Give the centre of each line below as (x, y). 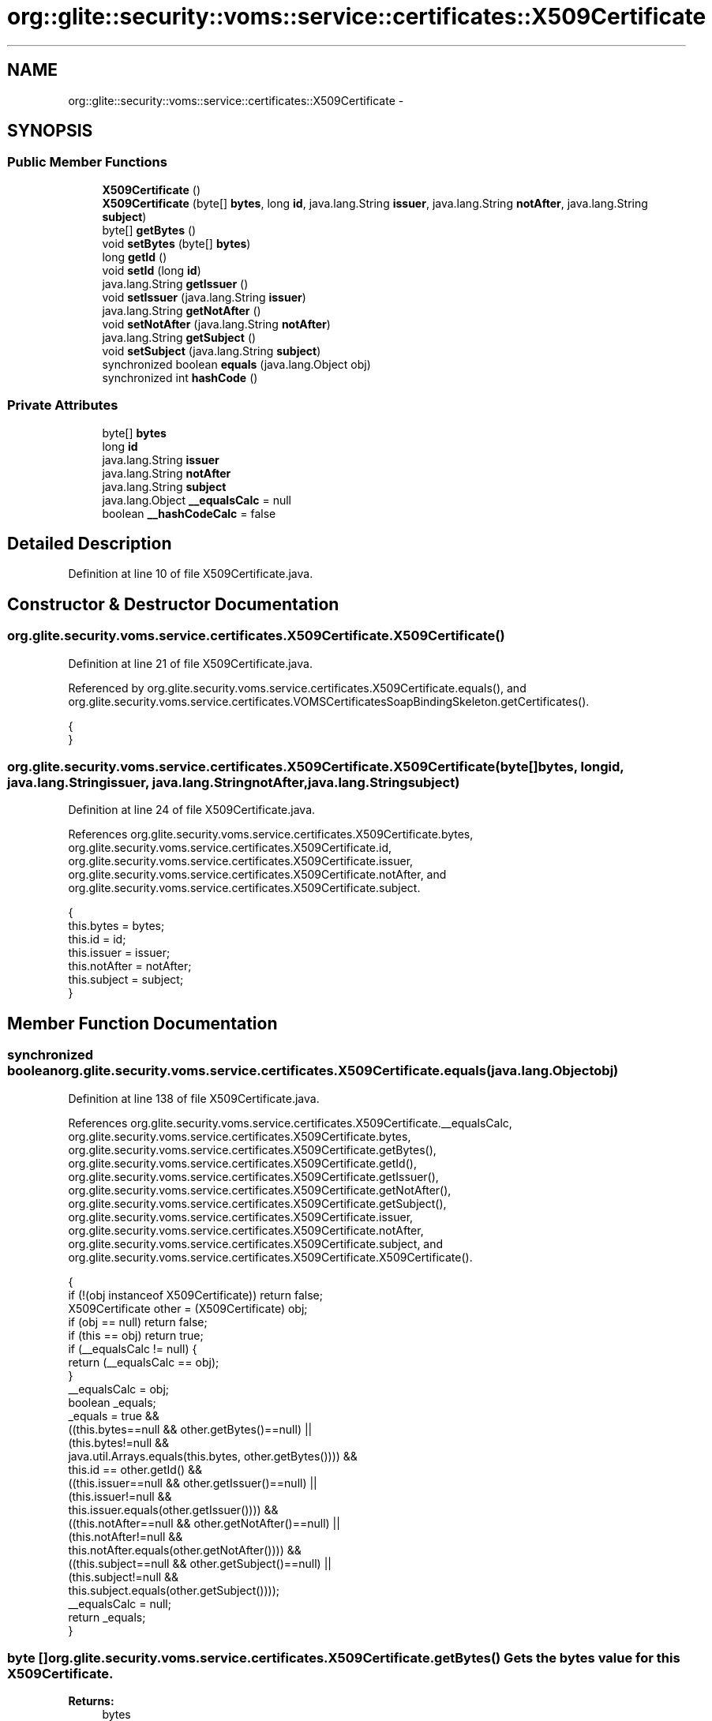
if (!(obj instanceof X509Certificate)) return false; (195, 1295)
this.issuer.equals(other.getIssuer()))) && (173, 1509)
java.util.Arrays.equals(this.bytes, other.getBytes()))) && (213, 1456)
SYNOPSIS (50, 131)
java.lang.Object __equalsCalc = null (197, 500)
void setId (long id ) (152, 270)
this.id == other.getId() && (135, 1469)
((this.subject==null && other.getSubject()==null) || (200, 1563)
